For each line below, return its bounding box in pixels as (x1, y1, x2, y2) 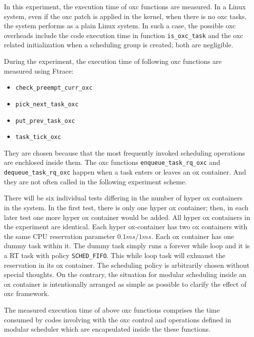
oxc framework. (4, 288, 50, 298)
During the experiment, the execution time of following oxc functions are (4, 56, 222, 66)
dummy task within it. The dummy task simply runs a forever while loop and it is (4, 240, 250, 251)
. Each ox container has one (151, 231, 234, 241)
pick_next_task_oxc (15, 100, 79, 108)
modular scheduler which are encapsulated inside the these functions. (4, 324, 211, 334)
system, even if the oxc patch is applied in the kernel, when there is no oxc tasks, (4, 11, 247, 21)
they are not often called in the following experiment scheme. (4, 176, 187, 186)
